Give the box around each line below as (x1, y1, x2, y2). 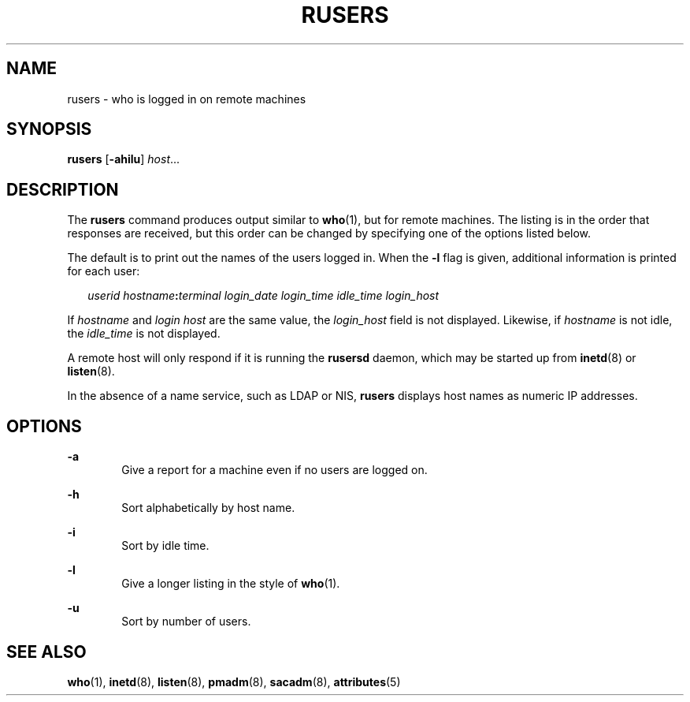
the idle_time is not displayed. (67, 327, 221, 341)
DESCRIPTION (6, 179, 119, 200)
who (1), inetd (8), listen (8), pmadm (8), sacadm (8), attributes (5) (67, 674, 401, 689)
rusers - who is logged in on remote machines (67, 91, 306, 106)
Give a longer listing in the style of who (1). (121, 577, 340, 591)
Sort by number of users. (121, 614, 251, 629)
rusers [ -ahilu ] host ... (67, 152, 180, 166)
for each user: (67, 264, 140, 278)
